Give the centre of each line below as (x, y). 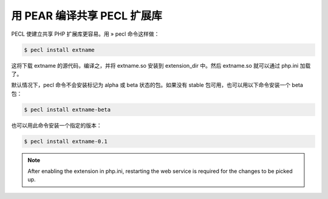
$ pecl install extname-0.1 (66, 141)
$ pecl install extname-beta (67, 109)
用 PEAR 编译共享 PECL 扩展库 (87, 16)
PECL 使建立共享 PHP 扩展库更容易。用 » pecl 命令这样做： (85, 34)
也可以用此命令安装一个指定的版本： (56, 125)
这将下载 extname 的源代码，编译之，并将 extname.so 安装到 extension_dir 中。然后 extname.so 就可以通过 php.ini (155, 65)
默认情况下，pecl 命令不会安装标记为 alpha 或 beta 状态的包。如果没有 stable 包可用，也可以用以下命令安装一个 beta (157, 85)
